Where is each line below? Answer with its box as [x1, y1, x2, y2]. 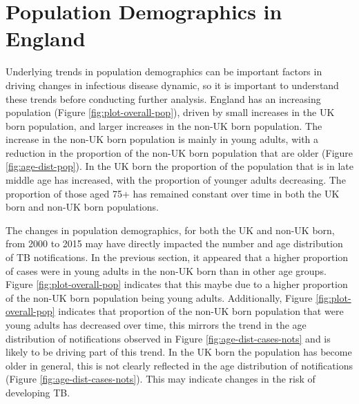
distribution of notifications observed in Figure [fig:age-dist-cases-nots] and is [6, 331, 331, 345]
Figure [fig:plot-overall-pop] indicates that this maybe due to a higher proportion [6, 277, 348, 291]
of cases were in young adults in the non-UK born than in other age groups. [6, 263, 327, 278]
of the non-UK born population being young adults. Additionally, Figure [6, 290, 313, 305]
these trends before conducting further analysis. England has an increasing [6, 91, 321, 106]
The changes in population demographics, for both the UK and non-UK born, [6, 222, 335, 237]
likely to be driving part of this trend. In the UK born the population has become [6, 345, 352, 359]
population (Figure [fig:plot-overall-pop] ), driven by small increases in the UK [6, 105, 335, 119]
